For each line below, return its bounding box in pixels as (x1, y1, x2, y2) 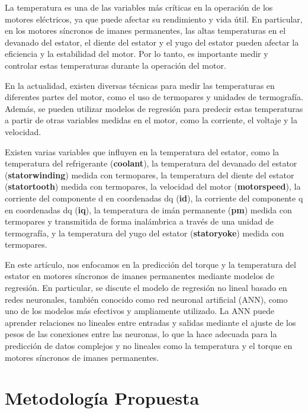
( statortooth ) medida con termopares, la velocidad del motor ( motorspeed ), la (5, 180, 301, 193)
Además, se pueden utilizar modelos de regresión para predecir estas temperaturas (5, 102, 303, 114)
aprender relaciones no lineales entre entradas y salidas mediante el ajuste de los (5, 316, 296, 328)
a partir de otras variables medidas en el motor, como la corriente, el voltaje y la (5, 114, 297, 126)
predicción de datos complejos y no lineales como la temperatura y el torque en (5, 340, 293, 352)
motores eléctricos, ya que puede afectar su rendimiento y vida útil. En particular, (5, 12, 303, 25)
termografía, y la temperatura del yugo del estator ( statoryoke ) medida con (5, 226, 284, 239)
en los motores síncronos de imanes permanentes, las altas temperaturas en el (5, 24, 286, 37)
